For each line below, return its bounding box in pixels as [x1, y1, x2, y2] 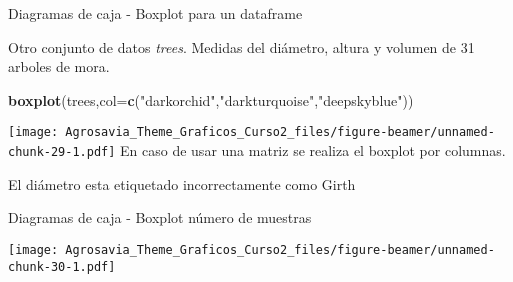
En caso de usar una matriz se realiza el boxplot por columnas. [120, 140, 506, 161]
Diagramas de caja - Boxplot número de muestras [8, 207, 312, 228]
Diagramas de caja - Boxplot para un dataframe [8, 3, 303, 23]
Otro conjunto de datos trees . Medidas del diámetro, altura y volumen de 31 [8, 36, 475, 57]
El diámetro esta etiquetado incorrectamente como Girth [8, 173, 356, 194]
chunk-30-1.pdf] [8, 259, 116, 274]
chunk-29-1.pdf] [8, 145, 116, 160]
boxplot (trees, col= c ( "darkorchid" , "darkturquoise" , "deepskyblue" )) [8, 89, 414, 110]
